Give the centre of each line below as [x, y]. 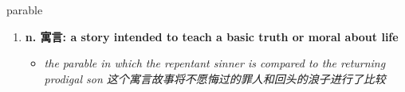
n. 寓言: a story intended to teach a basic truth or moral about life [212, 36]
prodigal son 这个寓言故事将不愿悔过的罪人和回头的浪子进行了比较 [215, 78]
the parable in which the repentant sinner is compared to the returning [215, 63]
